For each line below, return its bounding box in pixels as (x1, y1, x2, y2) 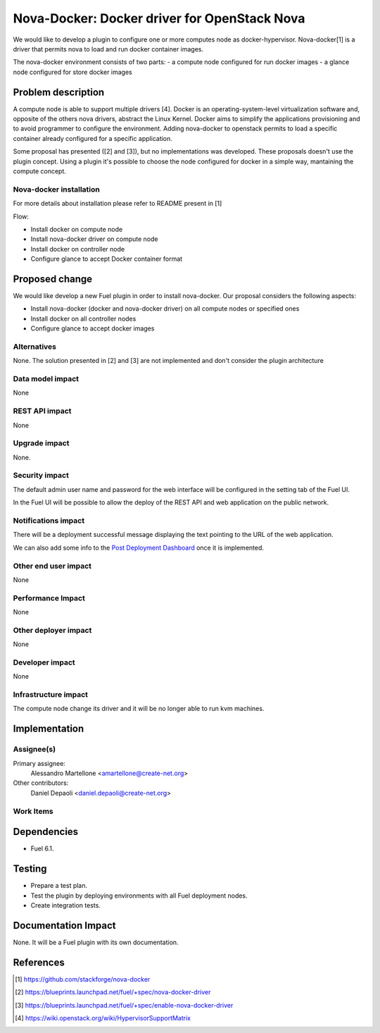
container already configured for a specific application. (13, 134, 172, 142)
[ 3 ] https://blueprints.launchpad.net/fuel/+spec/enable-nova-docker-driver (15, 1001, 234, 1009)
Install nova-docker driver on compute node (30, 235, 158, 243)
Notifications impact (13, 516, 84, 525)
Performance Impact (13, 593, 86, 602)
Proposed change (13, 273, 93, 285)
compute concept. (13, 166, 67, 175)
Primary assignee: (13, 759, 66, 767)
